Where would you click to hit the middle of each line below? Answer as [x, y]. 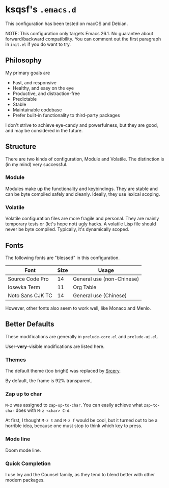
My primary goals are [28, 73]
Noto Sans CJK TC [30, 295]
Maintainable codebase [37, 110]
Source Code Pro [29, 278]
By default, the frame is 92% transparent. [49, 381]
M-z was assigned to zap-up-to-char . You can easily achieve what [74, 405]
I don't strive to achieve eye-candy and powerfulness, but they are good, [82, 125]
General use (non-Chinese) [106, 278]
